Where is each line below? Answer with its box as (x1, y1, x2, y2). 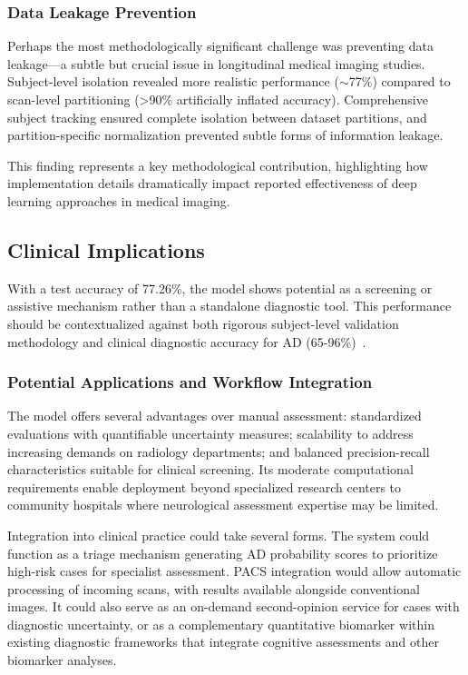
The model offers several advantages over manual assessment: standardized (7, 406, 422, 425)
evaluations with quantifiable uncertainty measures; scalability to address (7, 423, 414, 442)
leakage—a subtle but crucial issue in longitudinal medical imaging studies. (7, 54, 425, 73)
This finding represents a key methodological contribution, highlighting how (7, 155, 428, 174)
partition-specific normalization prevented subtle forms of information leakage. (7, 125, 444, 144)
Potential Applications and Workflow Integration (7, 371, 373, 393)
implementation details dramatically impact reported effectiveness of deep (7, 174, 417, 193)
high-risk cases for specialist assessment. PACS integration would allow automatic (7, 561, 462, 581)
